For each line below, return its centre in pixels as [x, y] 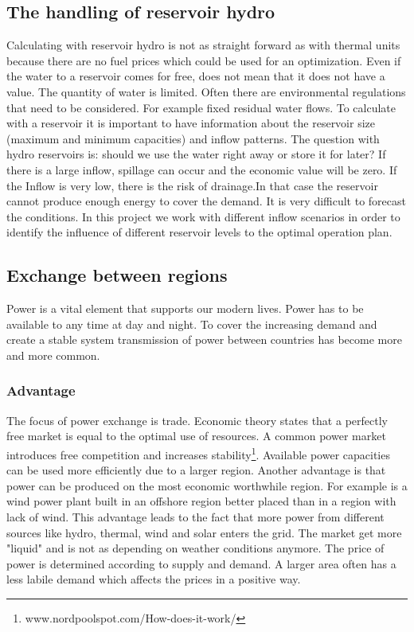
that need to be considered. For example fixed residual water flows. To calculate [201, 107]
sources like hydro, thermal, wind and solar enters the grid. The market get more [204, 532]
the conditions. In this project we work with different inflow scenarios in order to [203, 216]
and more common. [53, 355]
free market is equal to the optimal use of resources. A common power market [196, 436]
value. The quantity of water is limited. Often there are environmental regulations [206, 91]
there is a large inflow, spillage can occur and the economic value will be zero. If [202, 169]
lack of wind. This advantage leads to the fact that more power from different [195, 516]
